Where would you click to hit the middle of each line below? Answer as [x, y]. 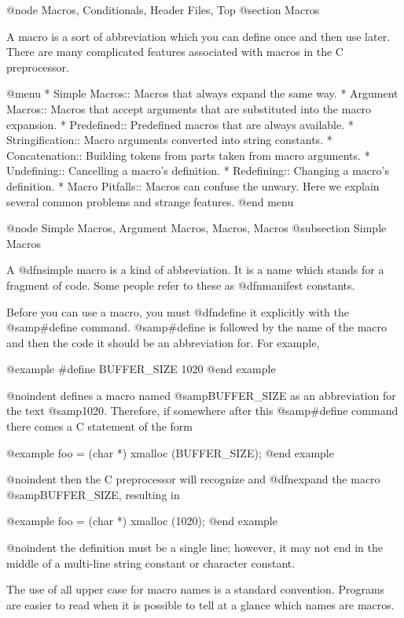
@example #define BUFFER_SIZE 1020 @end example [141, 369]
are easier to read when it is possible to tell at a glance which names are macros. [200, 604]
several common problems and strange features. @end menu [150, 201]
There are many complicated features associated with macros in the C [175, 52]
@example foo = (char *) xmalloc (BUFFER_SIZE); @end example [170, 452]
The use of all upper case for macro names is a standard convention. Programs [196, 589]
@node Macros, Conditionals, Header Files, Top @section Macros [163, 9]
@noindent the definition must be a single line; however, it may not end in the [195, 548]
